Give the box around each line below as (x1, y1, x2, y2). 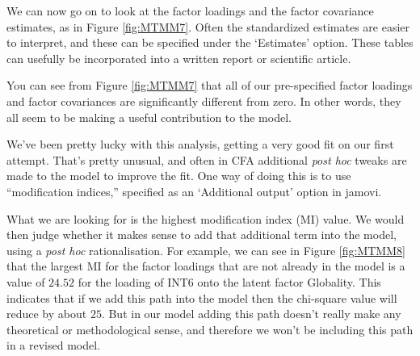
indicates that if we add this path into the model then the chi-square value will (6, 289, 397, 306)
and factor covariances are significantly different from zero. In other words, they (6, 92, 401, 109)
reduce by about (6, 305, 87, 322)
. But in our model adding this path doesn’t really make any (101, 305, 401, 322)
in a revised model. (6, 337, 101, 354)
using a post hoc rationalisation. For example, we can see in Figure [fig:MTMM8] (6, 241, 405, 258)
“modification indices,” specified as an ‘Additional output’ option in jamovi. (6, 182, 382, 199)
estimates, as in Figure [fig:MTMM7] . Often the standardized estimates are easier (6, 18, 410, 35)
